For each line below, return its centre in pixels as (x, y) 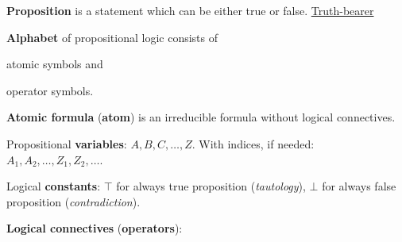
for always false (359, 186)
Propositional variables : (67, 143)
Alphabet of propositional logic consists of (112, 37)
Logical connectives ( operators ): (95, 228)
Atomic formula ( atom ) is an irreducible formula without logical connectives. (201, 117)
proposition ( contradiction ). (73, 201)
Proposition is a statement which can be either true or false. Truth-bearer (190, 10)
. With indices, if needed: (253, 143)
